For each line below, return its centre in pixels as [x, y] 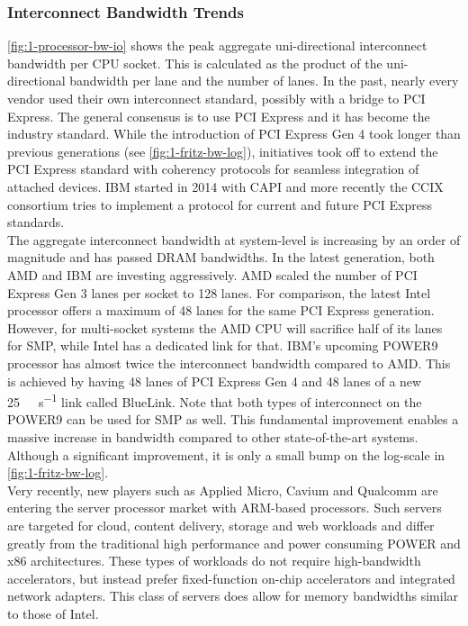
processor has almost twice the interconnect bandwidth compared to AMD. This [229, 363]
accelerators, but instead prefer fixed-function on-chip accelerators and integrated [231, 578]
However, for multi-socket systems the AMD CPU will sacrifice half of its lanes [225, 327]
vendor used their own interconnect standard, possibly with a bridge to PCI [216, 98]
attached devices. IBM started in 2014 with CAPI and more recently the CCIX [225, 186]
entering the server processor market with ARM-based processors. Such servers [225, 508]
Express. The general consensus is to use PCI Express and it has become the [219, 116]
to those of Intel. [53, 613]
